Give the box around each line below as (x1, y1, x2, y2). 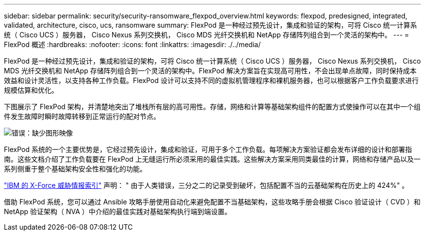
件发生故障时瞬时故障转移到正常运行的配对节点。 (4, 112, 160, 120)
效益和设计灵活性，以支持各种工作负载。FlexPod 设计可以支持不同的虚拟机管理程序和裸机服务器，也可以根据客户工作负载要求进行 (4, 76, 419, 84)
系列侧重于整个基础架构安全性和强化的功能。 (4, 165, 147, 173)
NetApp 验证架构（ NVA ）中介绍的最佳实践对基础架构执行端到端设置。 (4, 207, 231, 216)
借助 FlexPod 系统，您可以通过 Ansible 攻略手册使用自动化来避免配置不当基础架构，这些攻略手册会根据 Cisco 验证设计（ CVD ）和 (4, 198, 421, 206)
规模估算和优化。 (4, 86, 58, 94)
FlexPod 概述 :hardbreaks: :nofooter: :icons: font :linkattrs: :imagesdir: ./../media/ (4, 40, 261, 49)
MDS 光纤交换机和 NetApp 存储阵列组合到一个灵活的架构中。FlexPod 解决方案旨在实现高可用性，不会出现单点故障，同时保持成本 (4, 67, 417, 75)
